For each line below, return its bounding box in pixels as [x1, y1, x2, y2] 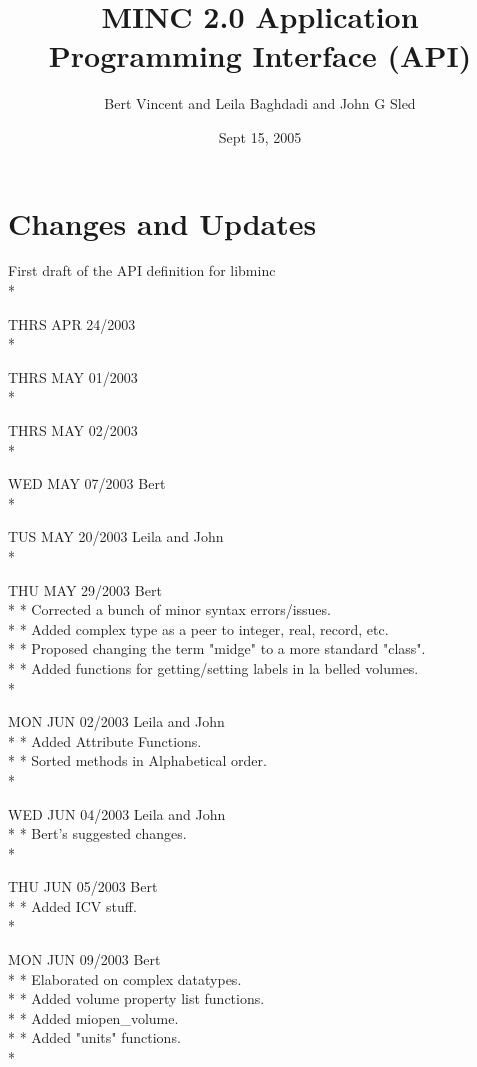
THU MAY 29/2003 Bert [8, 579, 162, 600]
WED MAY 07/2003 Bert [8, 473, 166, 494]
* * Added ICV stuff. [8, 895, 137, 916]
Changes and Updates [8, 202, 317, 243]
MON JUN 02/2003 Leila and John [8, 711, 225, 732]
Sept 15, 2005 [218, 126, 302, 147]
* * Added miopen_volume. [8, 1007, 179, 1028]
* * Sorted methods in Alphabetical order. [8, 750, 267, 771]
